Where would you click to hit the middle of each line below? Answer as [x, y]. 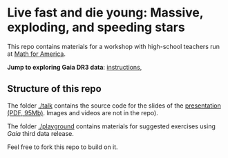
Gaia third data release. [40, 133]
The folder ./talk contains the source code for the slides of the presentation [114, 106]
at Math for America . [36, 54]
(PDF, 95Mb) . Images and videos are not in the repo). [83, 112]
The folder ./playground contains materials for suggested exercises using [112, 126]
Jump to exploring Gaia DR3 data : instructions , [75, 67]
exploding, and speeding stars [96, 27]
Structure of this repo [54, 89]
